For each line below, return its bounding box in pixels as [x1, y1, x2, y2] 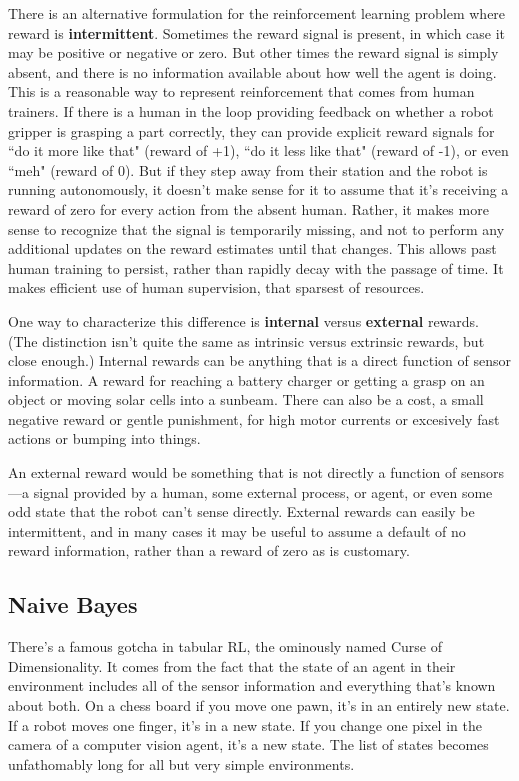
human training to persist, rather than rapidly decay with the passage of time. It [8, 257, 504, 278]
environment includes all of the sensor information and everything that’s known [8, 675, 496, 696]
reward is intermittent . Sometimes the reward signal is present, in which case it [8, 22, 506, 43]
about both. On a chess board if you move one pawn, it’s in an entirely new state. [8, 695, 510, 716]
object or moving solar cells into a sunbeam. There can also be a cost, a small [8, 389, 484, 410]
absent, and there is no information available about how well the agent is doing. [8, 61, 497, 82]
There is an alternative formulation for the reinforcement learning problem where [8, 3, 506, 23]
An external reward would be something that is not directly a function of [8, 462, 457, 483]
